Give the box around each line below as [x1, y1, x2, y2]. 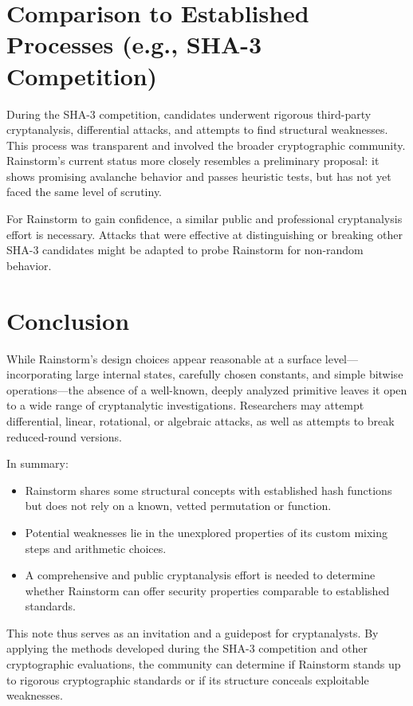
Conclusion [6, 304, 130, 336]
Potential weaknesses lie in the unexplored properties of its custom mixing [25, 524, 387, 540]
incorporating [6, 366, 73, 382]
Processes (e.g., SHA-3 [6, 28, 262, 61]
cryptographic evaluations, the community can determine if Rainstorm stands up [6, 656, 401, 673]
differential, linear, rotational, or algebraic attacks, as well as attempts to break [6, 412, 395, 429]
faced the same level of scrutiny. [6, 183, 163, 200]
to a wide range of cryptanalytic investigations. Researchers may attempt [6, 397, 364, 414]
